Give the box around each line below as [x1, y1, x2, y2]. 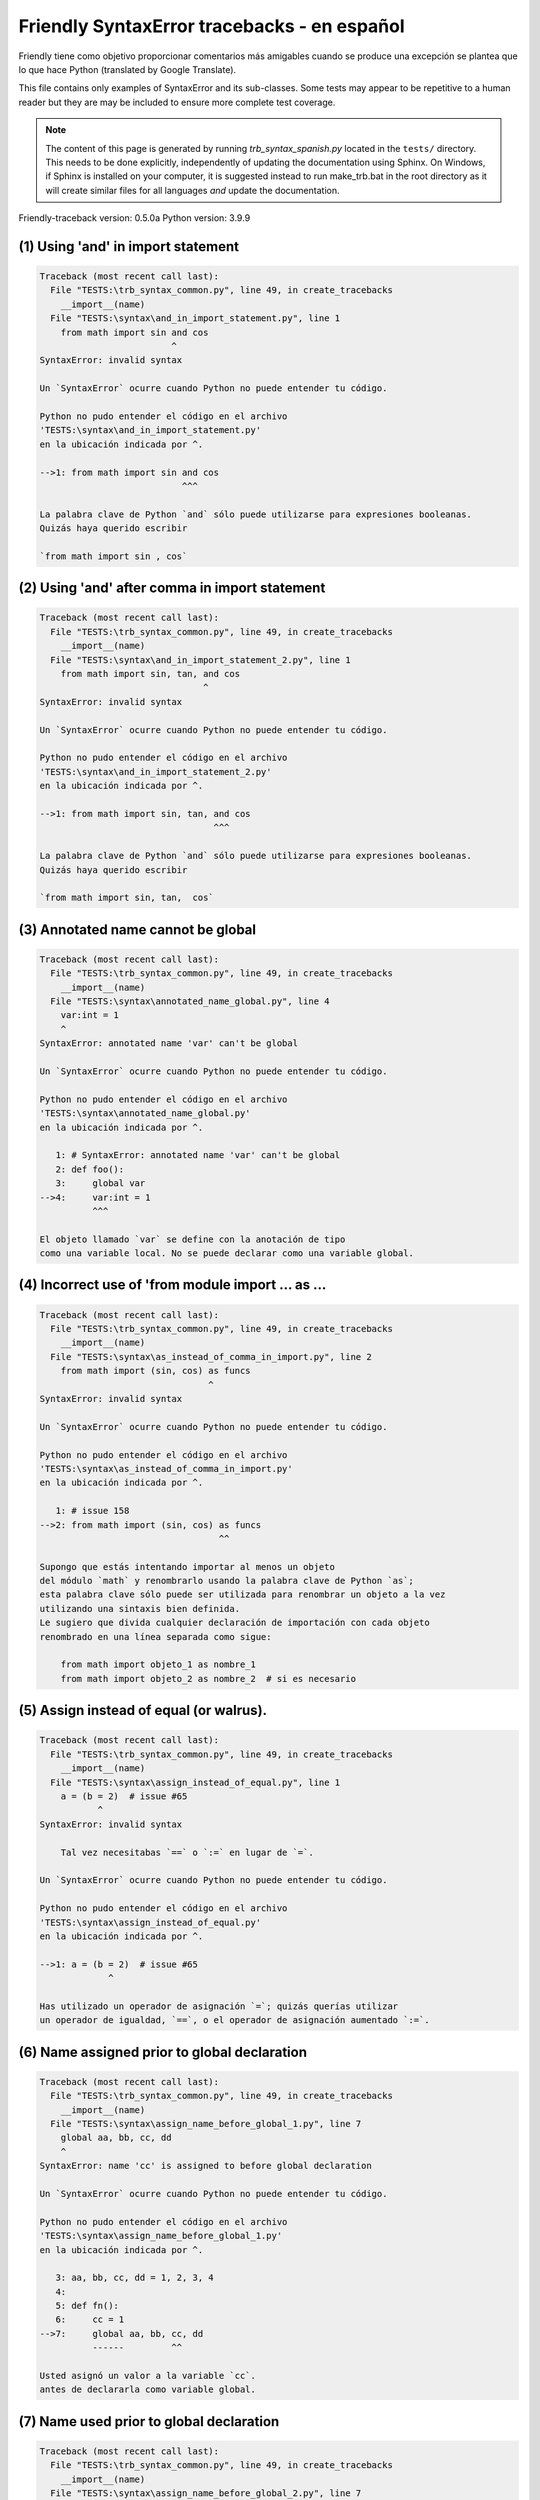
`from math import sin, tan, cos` [39, 892, 214, 904]
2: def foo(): [55, 1163, 125, 1175]
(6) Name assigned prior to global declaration [18, 2043, 307, 2060]
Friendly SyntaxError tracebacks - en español [18, 15, 405, 37]
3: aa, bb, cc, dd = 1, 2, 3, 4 [55, 2272, 214, 2284]
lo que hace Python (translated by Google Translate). [18, 63, 237, 75]
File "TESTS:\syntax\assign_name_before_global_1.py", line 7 [50, 2118, 362, 2129]
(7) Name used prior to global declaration [18, 2413, 280, 2430]
